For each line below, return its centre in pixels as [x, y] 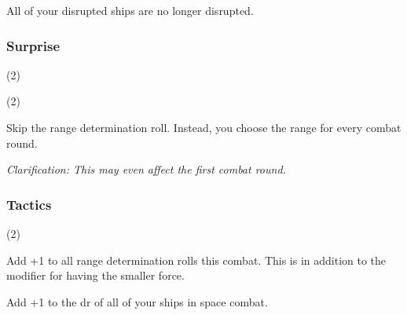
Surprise [33, 45]
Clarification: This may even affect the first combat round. [146, 169]
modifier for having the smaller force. [95, 275]
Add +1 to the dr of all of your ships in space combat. [137, 301]
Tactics [29, 204]
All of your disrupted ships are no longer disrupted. [130, 10]
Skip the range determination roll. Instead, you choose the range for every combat [204, 127]
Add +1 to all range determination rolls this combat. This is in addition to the [196, 260]
